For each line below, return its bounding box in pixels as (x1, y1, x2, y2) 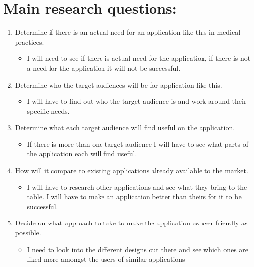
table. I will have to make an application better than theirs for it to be (27, 191, 242, 202)
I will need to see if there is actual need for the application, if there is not (27, 53, 251, 63)
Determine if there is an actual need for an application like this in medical (15, 27, 241, 37)
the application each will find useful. (27, 148, 137, 159)
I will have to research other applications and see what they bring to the (27, 181, 247, 192)
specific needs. (27, 105, 70, 116)
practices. (15, 36, 44, 46)
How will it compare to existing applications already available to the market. (15, 165, 248, 176)
